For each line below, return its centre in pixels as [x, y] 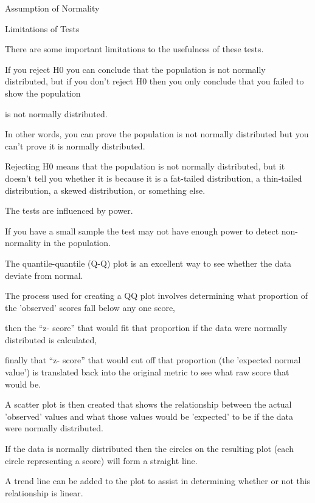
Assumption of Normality [52, 8]
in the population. [77, 243]
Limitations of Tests [42, 28]
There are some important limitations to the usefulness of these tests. [134, 49]
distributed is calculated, [51, 339]
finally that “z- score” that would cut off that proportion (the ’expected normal [153, 360]
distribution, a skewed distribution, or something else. [105, 190]
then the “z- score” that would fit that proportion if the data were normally [146, 328]
